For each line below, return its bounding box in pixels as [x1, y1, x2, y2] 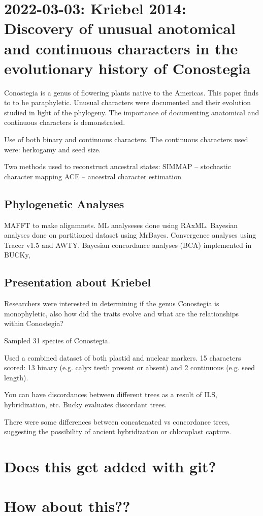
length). [4, 372, 28, 382]
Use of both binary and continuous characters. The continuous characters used [4, 134, 248, 145]
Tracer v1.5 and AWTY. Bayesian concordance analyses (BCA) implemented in [4, 239, 252, 250]
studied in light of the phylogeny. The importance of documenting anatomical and [4, 107, 259, 117]
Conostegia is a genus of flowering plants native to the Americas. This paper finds [4, 87, 259, 98]
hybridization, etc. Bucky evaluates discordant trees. [4, 399, 167, 409]
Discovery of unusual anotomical [4, 18, 236, 39]
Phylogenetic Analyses [4, 196, 124, 211]
